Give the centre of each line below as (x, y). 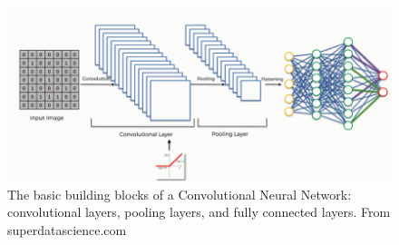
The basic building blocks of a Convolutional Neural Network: (180, 194)
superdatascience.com (67, 229)
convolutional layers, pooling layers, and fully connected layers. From (199, 212)
